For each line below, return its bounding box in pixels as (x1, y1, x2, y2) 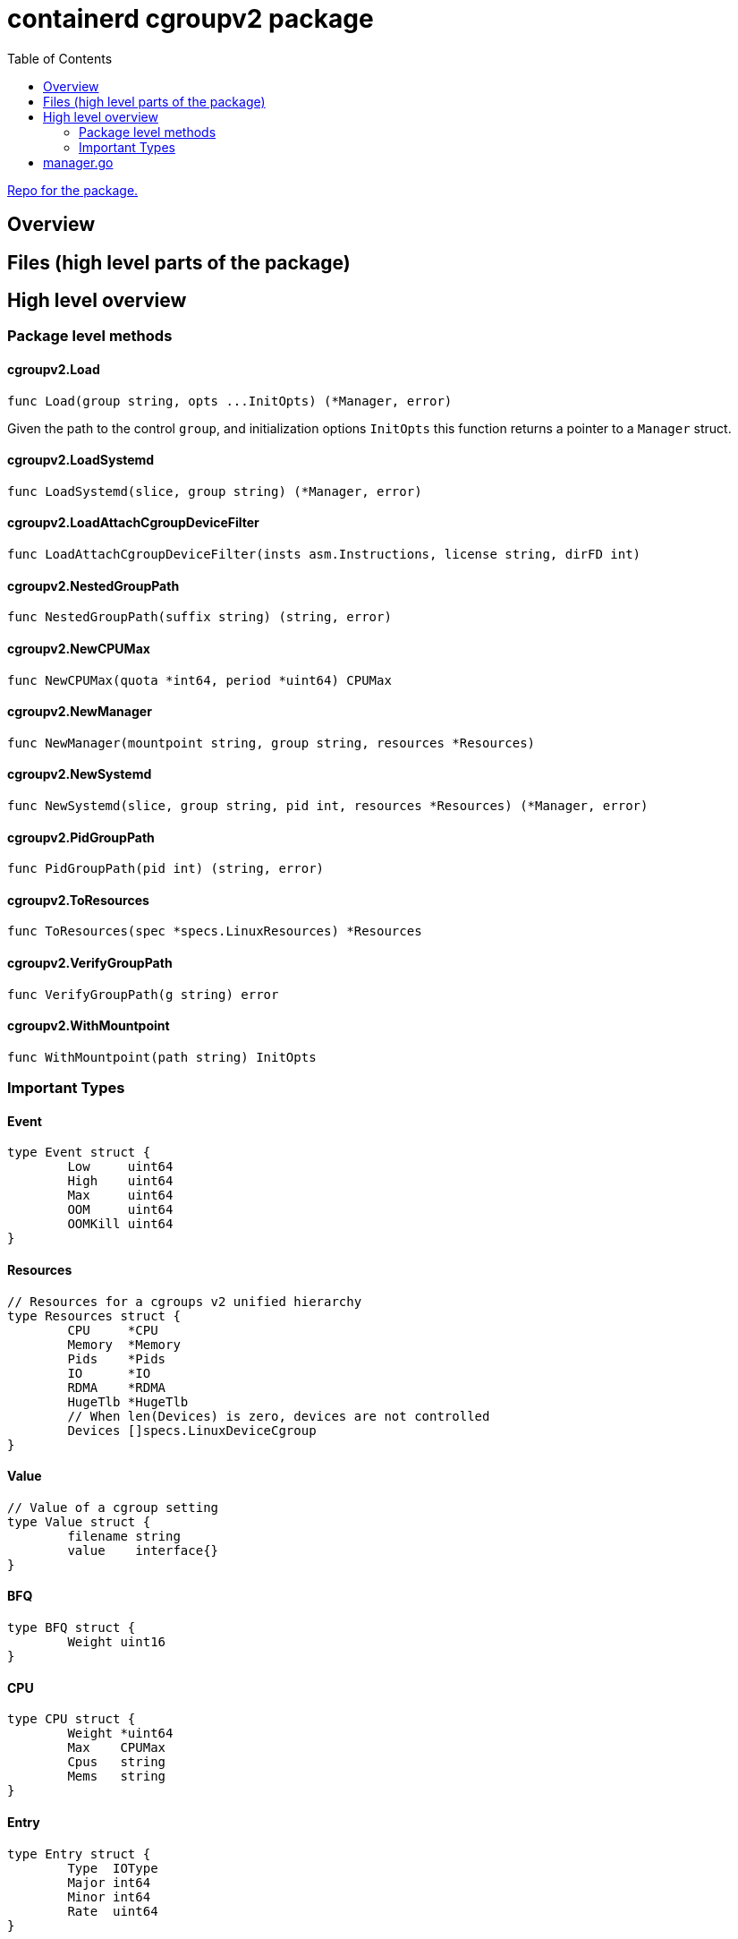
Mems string (67, 1769, 166, 1784)
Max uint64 (67, 1188, 174, 1203)
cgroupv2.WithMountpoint (7, 1018, 170, 1034)
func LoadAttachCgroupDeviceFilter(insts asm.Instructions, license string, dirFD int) (7, 547, 641, 562)
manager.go (43, 154, 114, 170)
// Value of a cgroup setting (7, 1499, 219, 1515)
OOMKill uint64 (67, 1217, 174, 1232)
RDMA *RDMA (67, 1380, 166, 1395)
